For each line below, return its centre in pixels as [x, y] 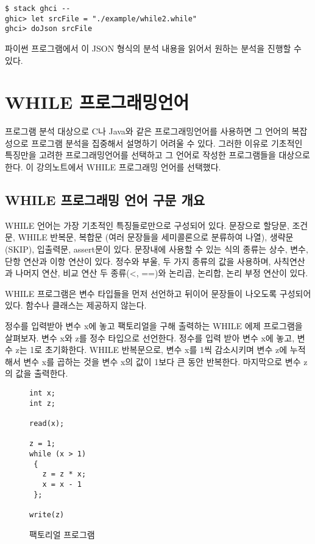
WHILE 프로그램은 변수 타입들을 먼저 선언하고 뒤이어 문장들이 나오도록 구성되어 [158, 293]
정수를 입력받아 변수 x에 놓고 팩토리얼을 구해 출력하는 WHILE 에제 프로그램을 [154, 326]
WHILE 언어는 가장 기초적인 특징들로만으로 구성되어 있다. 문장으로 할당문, [147, 225]
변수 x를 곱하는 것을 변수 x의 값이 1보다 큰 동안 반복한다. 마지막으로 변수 [162, 361]
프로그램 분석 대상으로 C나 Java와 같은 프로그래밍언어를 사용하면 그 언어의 [147, 131]
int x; [42, 393]
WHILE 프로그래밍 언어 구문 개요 [105, 200]
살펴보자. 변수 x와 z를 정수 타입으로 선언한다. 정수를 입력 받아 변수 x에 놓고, [150, 337]
